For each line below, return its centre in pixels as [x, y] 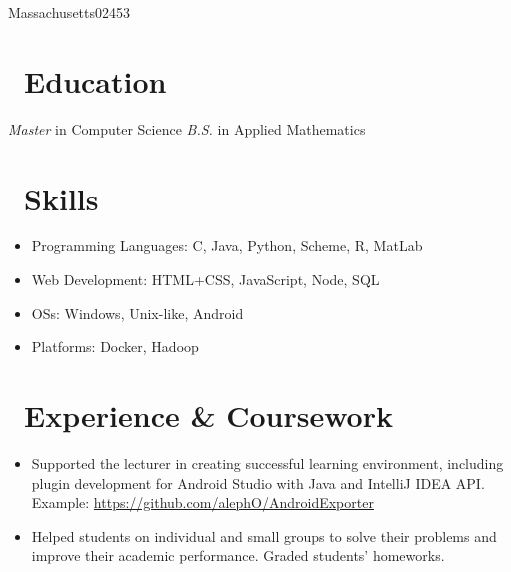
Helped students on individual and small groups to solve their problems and [264, 535]
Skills [61, 197]
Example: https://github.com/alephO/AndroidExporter [202, 502]
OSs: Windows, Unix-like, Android [137, 312]
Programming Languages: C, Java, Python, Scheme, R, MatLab [227, 245]
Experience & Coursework [208, 415]
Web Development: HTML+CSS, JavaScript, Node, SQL [205, 279]
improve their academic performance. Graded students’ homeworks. [238, 555]
